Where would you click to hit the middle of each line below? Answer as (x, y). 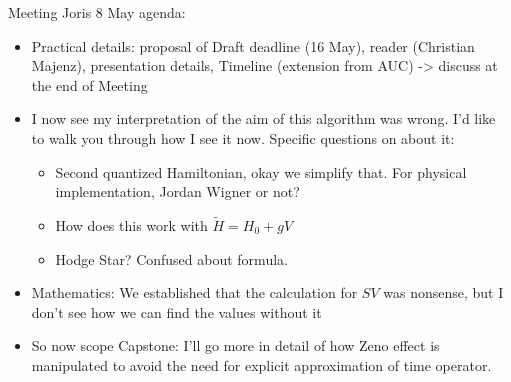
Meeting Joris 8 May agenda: (97, 12)
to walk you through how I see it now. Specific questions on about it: (243, 137)
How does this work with (131, 224)
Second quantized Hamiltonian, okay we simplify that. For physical (261, 171)
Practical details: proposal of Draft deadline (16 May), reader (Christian (253, 45)
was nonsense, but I (443, 292)
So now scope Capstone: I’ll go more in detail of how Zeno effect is (235, 345)
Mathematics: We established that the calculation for (194, 292)
